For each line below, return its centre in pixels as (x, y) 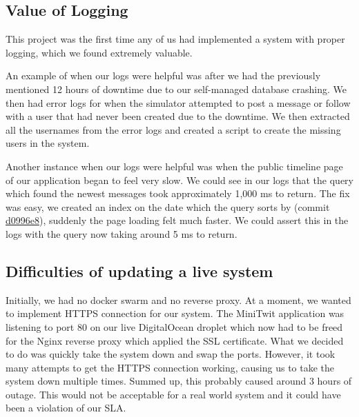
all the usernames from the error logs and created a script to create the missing (173, 129)
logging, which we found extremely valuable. (99, 52)
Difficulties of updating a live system (139, 271)
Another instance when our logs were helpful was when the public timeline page (174, 166)
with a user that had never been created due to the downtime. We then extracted (178, 116)
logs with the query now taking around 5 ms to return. (122, 233)
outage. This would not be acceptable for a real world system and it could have (173, 394)
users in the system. (48, 143)
